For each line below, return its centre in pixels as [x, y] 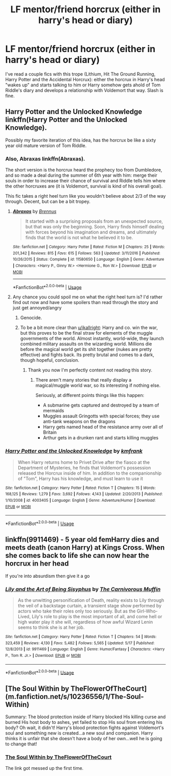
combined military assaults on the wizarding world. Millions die [86, 344]
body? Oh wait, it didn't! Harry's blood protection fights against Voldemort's [85, 728]
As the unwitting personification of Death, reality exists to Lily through [91, 600]
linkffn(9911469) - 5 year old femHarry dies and [82, 540]
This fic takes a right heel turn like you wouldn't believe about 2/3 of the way [85, 196]
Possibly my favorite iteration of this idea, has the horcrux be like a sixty [81, 140]
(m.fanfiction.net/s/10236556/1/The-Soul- [75, 697]
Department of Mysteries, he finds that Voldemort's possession [84, 467]
